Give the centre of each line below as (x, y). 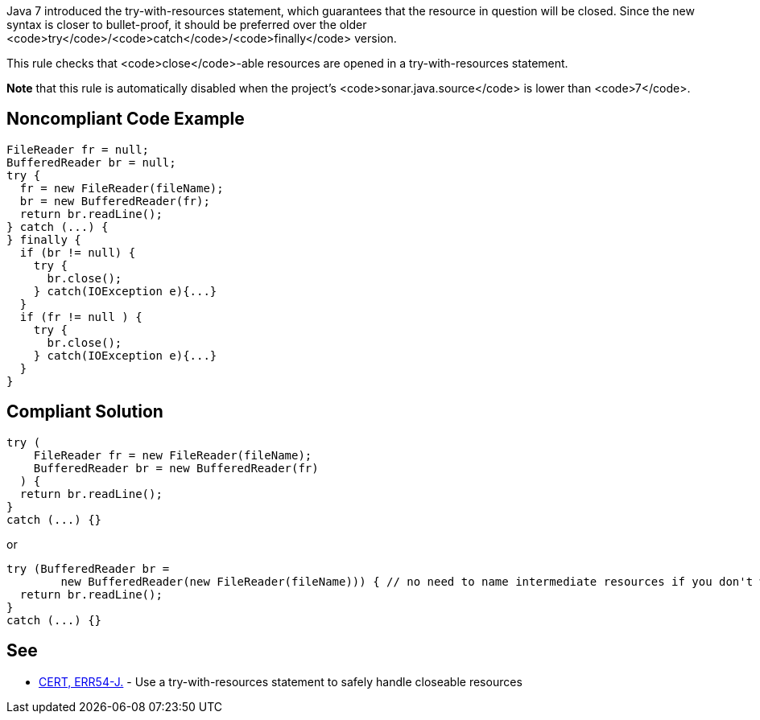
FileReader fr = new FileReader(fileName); (173, 455)
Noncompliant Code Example (126, 119)
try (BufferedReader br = (88, 568)
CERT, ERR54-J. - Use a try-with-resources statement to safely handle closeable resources (281, 681)
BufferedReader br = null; (91, 162)
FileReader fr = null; (78, 149)
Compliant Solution (85, 412)
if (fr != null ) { (81, 317)
